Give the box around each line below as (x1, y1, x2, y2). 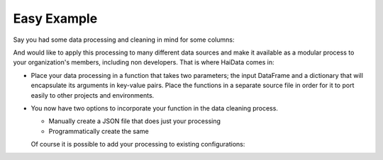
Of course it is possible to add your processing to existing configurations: (30, 140, 245, 149)
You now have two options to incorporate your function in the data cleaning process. (30, 103, 278, 113)
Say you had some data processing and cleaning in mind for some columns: (13, 35, 235, 44)
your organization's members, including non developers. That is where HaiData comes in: (13, 58, 274, 67)
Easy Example (13, 11, 98, 26)
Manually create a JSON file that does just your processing (48, 117, 221, 125)
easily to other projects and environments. (30, 91, 155, 99)
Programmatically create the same (48, 127, 149, 135)
